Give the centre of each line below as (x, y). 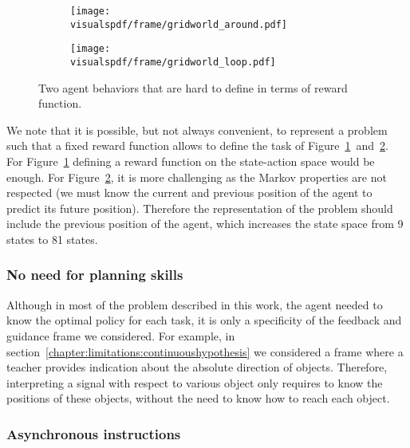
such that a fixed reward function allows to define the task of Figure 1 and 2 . (197, 145)
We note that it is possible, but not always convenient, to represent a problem (197, 130)
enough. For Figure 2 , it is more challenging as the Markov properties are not (197, 177)
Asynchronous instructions (94, 433)
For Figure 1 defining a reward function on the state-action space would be (191, 161)
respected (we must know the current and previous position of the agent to (189, 193)
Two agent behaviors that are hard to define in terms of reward (193, 87)
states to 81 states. (52, 239)
